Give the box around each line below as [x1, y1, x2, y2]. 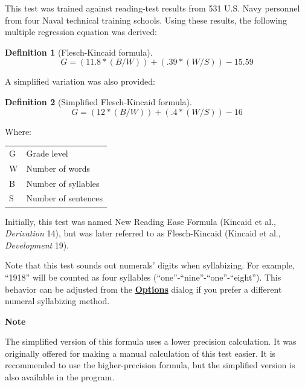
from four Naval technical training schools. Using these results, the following [5, 13, 287, 26]
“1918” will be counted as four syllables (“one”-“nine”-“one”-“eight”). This [5, 270, 281, 283]
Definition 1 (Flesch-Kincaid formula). [5, 45, 153, 58]
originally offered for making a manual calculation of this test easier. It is [5, 346, 276, 359]
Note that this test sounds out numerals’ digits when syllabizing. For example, [5, 259, 295, 272]
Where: [5, 125, 31, 137]
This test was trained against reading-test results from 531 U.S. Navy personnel [5, 2, 300, 14]
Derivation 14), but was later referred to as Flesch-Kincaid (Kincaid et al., [5, 227, 281, 239]
